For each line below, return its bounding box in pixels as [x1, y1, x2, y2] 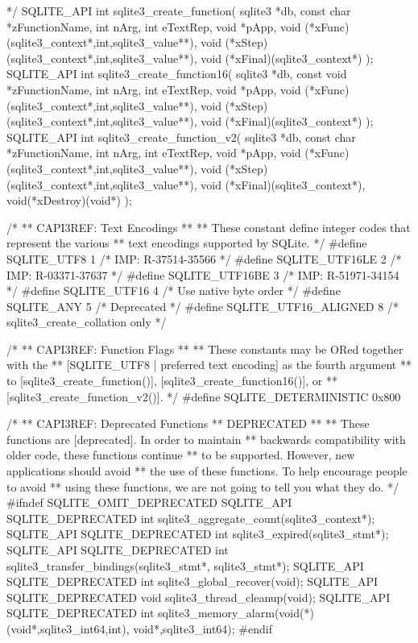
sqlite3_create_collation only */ [6, 313, 167, 330]
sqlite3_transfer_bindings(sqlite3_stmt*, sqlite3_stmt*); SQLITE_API [6, 557, 364, 574]
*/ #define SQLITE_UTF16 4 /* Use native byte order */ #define [6, 282, 341, 299]
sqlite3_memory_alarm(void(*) [158, 604, 314, 621]
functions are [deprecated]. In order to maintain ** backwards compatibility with [6, 430, 406, 447]
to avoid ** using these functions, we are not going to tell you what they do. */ [6, 478, 399, 495]
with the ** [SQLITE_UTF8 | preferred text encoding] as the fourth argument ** [6, 356, 412, 373]
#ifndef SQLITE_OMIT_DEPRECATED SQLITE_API [6, 494, 292, 511]
